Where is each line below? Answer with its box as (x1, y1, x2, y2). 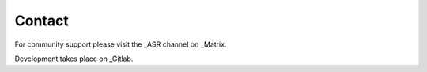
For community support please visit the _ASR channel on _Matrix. (14, 40, 227, 49)
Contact (14, 12, 69, 29)
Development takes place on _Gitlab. (14, 54, 134, 63)
